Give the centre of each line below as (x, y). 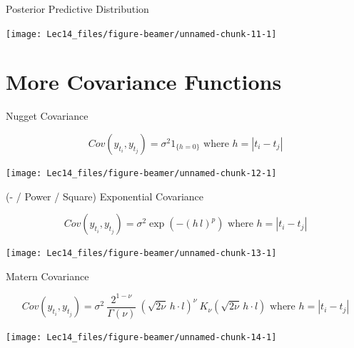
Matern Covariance (47, 276)
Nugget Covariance (47, 116)
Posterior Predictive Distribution (77, 9)
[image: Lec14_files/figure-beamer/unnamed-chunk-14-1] (141, 338)
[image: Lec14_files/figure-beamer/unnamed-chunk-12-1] (141, 173)
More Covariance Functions (144, 82)
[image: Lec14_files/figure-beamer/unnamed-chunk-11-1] (141, 34)
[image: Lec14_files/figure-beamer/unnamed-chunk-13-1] (141, 254)
